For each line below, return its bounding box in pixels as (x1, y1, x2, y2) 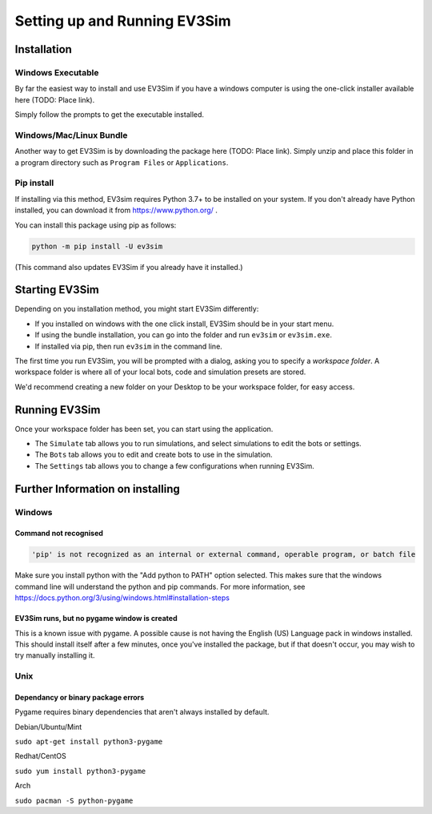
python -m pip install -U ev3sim (31, 241, 163, 251)
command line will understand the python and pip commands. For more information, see (14, 582, 306, 591)
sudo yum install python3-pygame (14, 766, 146, 776)
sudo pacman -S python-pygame (14, 796, 134, 805)
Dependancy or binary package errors (14, 692, 145, 702)
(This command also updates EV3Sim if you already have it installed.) (14, 262, 243, 272)
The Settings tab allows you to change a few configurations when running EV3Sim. (34, 461, 315, 470)
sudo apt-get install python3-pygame (14, 737, 163, 747)
